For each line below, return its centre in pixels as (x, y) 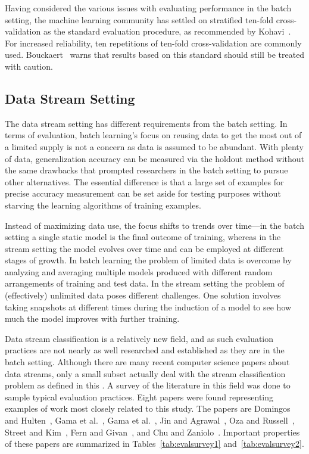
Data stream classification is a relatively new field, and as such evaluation (139, 338)
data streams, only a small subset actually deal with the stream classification (145, 373)
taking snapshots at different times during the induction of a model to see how (148, 307)
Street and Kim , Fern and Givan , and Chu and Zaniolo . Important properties (152, 432)
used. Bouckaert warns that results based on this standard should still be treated (155, 55)
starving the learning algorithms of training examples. (103, 205)
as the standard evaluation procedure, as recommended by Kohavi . (167, 31)
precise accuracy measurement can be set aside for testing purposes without (143, 193)
